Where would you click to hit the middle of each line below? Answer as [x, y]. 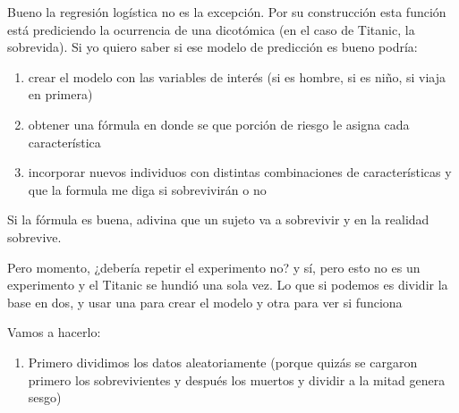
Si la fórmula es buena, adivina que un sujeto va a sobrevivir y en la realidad [218, 219]
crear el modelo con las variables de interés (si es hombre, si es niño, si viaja [237, 76]
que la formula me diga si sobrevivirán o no [147, 189]
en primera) [60, 94]
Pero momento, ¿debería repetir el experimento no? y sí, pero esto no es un [214, 267]
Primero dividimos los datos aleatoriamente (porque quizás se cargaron [223, 362]
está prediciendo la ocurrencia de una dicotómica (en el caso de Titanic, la [211, 29]
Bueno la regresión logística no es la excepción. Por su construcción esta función [227, 12]
